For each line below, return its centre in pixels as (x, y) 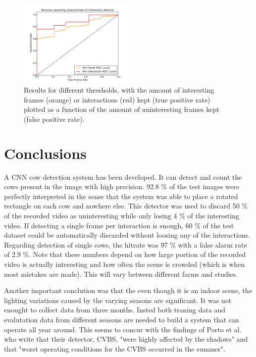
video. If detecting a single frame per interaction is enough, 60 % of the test (119, 225)
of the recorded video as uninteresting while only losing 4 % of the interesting (122, 216)
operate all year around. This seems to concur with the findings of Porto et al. (123, 329)
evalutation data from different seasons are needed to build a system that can (122, 320)
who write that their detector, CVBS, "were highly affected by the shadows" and (126, 339)
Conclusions (45, 153)
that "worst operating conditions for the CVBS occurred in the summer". (115, 348)
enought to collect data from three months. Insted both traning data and (115, 310)
